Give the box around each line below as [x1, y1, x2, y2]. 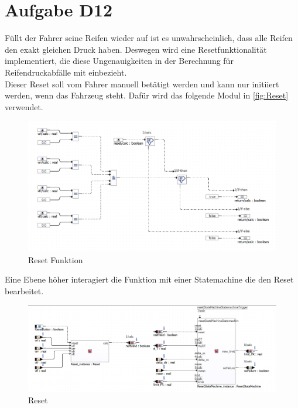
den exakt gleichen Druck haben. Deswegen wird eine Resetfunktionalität [5, 43, 267, 55]
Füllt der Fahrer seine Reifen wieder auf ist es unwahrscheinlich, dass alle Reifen [5, 32, 293, 44]
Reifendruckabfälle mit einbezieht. [5, 66, 127, 78]
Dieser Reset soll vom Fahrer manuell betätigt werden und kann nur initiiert [5, 77, 279, 90]
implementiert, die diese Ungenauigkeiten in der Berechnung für [5, 55, 234, 67]
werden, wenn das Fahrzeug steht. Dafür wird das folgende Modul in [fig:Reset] [5, 89, 289, 101]
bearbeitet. [5, 284, 44, 297]
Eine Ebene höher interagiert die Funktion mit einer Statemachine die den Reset [5, 273, 294, 285]
